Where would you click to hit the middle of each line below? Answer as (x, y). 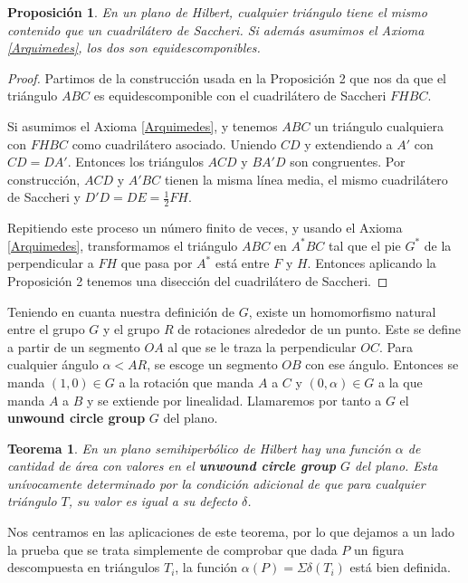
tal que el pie (365, 245)
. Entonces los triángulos (135, 162)
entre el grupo (46, 329)
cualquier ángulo (53, 364)
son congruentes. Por (348, 162)
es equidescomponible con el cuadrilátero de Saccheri (240, 96)
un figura (379, 549)
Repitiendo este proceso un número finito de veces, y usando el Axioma (205, 228)
